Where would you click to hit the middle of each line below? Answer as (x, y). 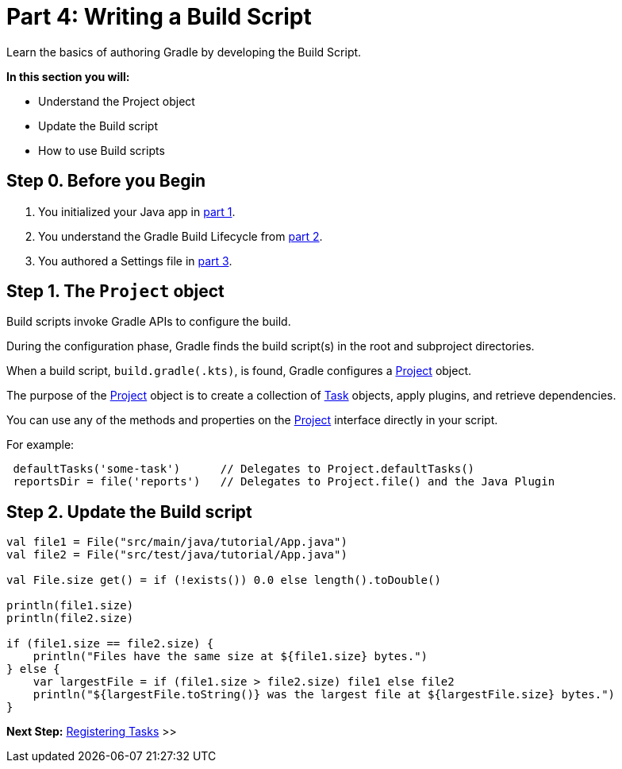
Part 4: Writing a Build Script (159, 17)
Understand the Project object (117, 101)
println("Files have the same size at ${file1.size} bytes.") (230, 657)
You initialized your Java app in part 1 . (137, 211)
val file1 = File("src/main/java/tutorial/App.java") (177, 542)
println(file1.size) (70, 606)
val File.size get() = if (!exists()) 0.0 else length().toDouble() (224, 580)
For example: (40, 445)
